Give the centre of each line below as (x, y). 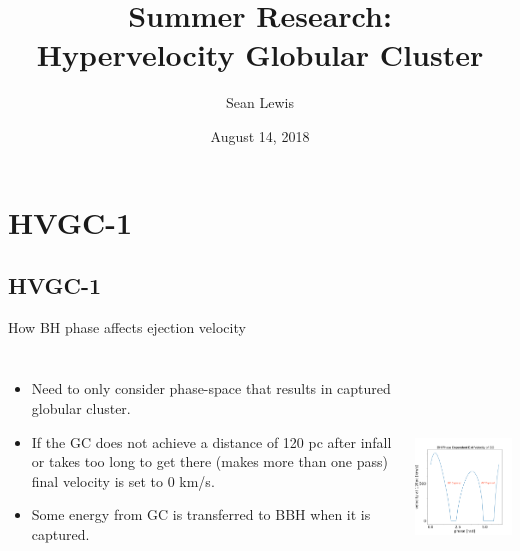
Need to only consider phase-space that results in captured (211, 388)
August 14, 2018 (260, 135)
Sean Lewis (260, 102)
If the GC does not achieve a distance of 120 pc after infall (211, 441)
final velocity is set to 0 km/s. (123, 480)
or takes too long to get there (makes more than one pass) (209, 461)
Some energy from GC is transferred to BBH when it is (201, 514)
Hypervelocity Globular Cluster (260, 54)
